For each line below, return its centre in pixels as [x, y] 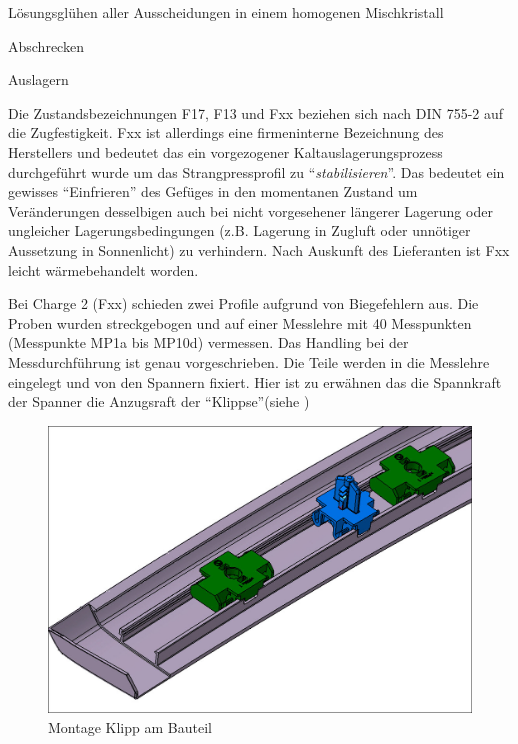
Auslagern [38, 79]
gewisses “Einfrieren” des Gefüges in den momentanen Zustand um [213, 191]
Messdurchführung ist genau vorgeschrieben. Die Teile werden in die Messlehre [249, 361]
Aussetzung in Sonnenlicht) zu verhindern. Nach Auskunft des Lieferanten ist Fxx [259, 249]
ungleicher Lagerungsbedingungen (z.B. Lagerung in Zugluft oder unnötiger [239, 230]
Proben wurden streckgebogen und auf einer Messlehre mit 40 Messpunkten [240, 322]
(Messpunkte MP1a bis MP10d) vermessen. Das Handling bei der [208, 342]
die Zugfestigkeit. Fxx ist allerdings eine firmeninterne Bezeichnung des [226, 132]
